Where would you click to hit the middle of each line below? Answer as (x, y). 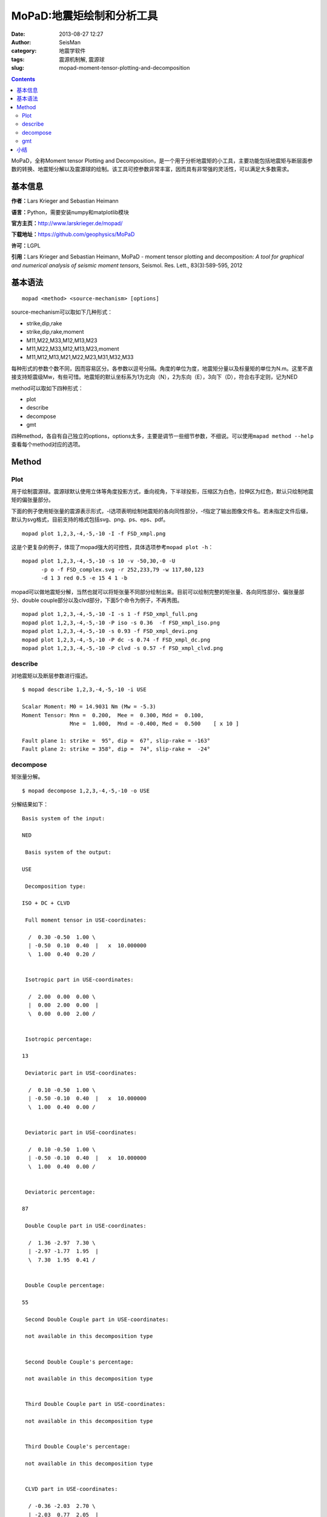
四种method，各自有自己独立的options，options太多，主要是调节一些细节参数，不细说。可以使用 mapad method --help (163, 436)
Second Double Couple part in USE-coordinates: (97, 1319)
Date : (18, 34)
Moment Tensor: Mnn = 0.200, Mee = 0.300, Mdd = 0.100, (113, 715)
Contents (23, 79)
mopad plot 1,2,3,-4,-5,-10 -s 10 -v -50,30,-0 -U (99, 561)
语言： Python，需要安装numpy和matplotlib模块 (70, 212)
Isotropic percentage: (59, 1039)
